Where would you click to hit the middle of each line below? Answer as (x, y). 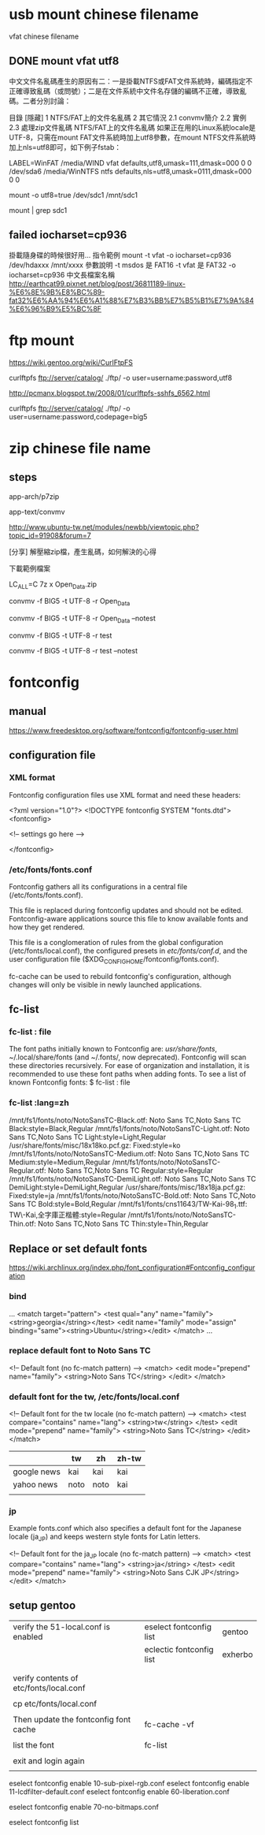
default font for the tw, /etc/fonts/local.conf (94, 1397)
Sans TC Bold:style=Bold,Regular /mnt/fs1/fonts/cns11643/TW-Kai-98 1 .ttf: (128, 1205)
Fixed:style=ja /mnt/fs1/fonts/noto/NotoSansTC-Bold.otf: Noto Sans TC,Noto (132, 1195)
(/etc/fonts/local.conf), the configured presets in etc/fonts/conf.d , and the (129, 951)
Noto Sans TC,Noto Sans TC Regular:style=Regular (131, 1170)
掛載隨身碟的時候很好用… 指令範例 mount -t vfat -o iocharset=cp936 (120, 255)
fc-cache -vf (169, 1724)
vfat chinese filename (44, 36)
